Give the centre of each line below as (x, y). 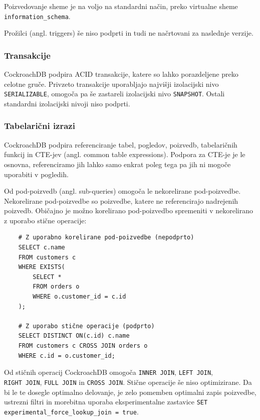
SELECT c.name (42, 248)
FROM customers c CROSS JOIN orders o (83, 346)
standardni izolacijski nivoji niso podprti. (67, 103)
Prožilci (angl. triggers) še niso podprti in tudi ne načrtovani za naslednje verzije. (129, 33)
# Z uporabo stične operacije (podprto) (86, 326)
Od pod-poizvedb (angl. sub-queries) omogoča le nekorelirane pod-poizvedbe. (122, 191)
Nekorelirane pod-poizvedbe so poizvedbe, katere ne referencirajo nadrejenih (121, 200)
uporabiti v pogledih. (36, 174)
